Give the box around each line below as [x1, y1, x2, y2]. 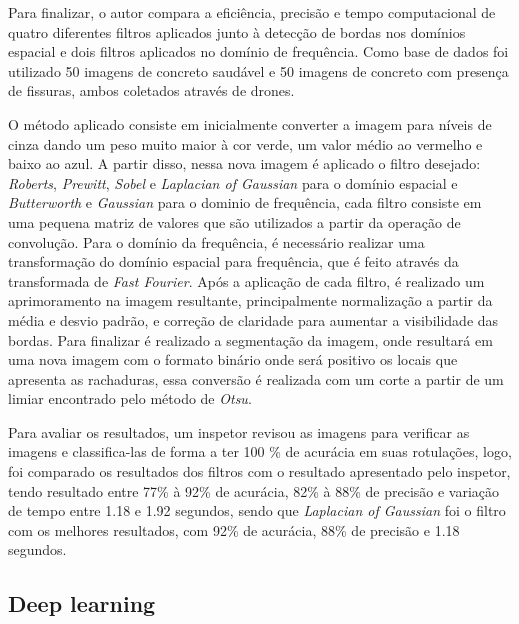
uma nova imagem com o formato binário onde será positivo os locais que [8, 349, 458, 370]
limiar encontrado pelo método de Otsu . [8, 388, 252, 409]
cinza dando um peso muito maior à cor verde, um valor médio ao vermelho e [8, 133, 483, 154]
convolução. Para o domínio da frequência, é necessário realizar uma [8, 231, 425, 252]
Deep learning [8, 588, 156, 619]
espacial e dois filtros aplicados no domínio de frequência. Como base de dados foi [8, 41, 509, 62]
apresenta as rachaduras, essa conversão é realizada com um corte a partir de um [8, 368, 504, 389]
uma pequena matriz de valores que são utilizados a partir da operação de [8, 211, 461, 232]
